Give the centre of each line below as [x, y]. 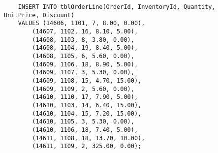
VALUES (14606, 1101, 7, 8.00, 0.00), [81, 23]
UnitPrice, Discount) [39, 15]
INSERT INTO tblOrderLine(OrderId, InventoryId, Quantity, [117, 7]
